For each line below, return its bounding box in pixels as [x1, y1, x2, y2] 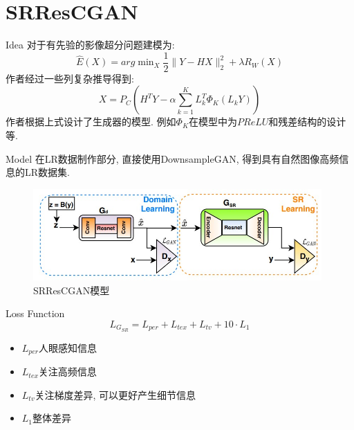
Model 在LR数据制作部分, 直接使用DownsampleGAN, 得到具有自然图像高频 [6, 151, 339, 165]
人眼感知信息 [39, 340, 97, 355]
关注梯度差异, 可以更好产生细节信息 [35, 387, 196, 402]
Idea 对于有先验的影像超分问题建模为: [6, 37, 175, 52]
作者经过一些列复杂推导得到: [6, 71, 134, 85]
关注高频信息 [38, 364, 97, 379]
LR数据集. [24, 165, 70, 179]
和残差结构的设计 [268, 114, 346, 129]
